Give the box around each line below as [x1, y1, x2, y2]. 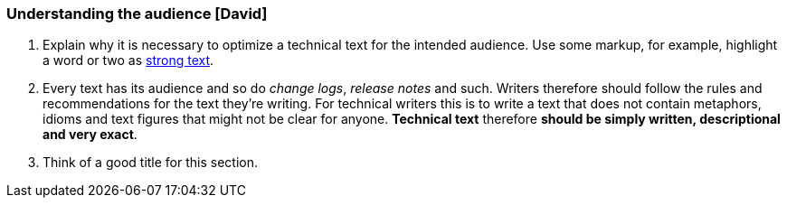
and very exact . [43, 126, 137, 143]
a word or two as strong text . [43, 52, 214, 69]
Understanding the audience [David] [6, 5, 268, 23]
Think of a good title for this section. [43, 154, 259, 171]
